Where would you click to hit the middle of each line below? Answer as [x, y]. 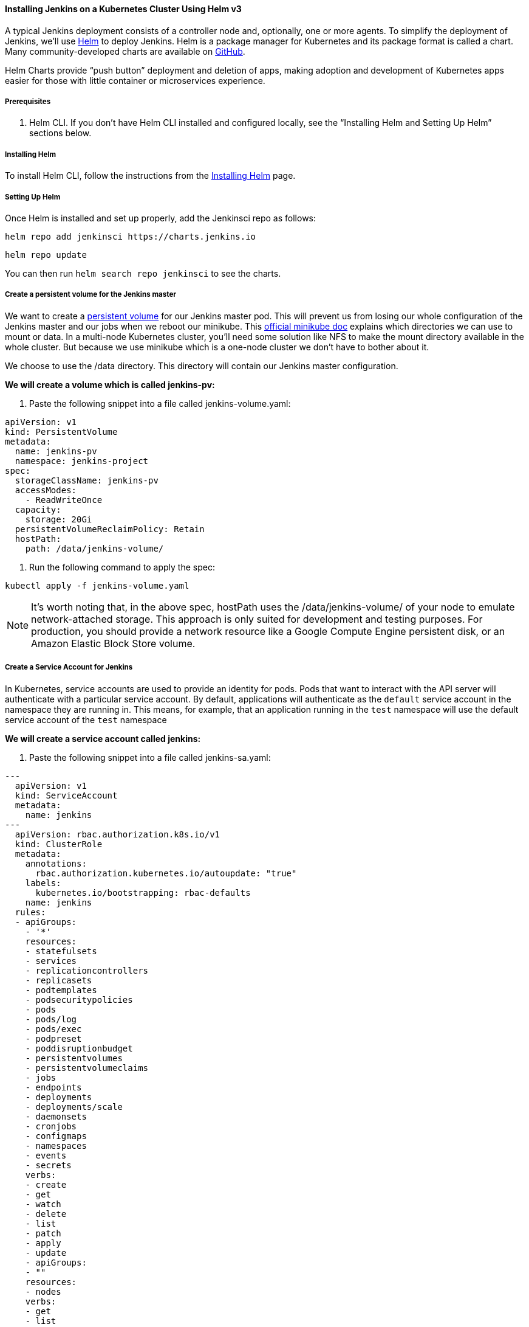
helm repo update [46, 255]
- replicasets [59, 980]
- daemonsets [56, 1116]
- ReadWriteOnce [64, 500]
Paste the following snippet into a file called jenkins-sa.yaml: [150, 757]
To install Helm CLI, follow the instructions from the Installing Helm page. [150, 176]
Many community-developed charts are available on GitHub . [125, 51]
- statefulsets [61, 951]
